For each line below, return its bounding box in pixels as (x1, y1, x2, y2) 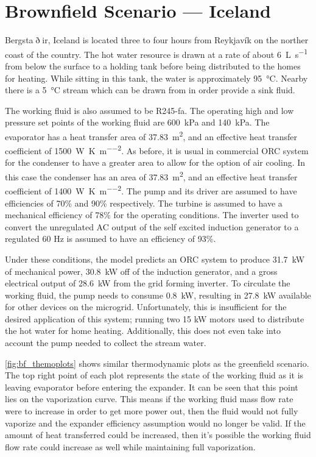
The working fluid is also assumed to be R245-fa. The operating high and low (5, 104, 294, 116)
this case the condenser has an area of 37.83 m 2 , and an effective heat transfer (5, 169, 298, 183)
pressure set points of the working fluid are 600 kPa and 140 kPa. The (5, 116, 270, 129)
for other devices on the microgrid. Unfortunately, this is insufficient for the (5, 300, 287, 313)
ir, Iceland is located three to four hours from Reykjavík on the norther (42, 34, 309, 46)
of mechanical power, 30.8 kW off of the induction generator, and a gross (5, 264, 278, 277)
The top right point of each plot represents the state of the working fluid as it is (5, 369, 304, 381)
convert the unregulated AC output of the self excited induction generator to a (5, 220, 299, 233)
